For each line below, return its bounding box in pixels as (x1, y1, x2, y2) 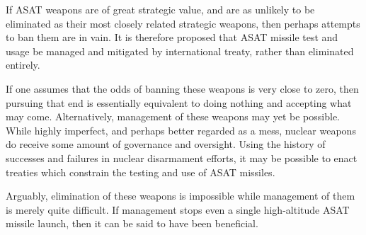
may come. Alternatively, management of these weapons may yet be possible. (6, 109, 341, 124)
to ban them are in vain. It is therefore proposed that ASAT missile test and (6, 30, 338, 45)
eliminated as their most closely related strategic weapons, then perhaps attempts (6, 16, 360, 30)
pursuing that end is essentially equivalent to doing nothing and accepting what (6, 95, 352, 110)
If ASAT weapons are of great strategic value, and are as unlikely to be (6, 2, 315, 16)
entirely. (6, 57, 40, 72)
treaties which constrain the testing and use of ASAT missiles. (6, 164, 275, 179)
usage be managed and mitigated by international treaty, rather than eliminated (6, 43, 354, 58)
